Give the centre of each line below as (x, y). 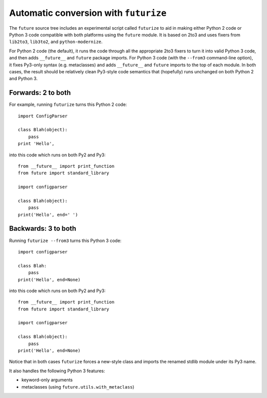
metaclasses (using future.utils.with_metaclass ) (78, 387)
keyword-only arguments (47, 380)
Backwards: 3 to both (43, 228)
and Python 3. (23, 79)
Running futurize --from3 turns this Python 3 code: (65, 241)
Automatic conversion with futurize (88, 13)
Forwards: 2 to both (40, 93)
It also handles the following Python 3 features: (57, 371)
